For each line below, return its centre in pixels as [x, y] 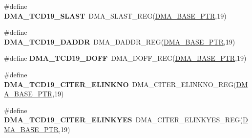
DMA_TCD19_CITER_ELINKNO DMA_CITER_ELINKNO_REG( [120, 84]
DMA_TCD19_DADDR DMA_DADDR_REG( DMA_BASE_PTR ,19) [120, 41]
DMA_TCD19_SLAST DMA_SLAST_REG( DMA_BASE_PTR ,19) [115, 15]
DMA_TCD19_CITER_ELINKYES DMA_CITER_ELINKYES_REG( [123, 120]
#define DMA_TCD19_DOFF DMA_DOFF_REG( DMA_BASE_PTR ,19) [125, 58]
